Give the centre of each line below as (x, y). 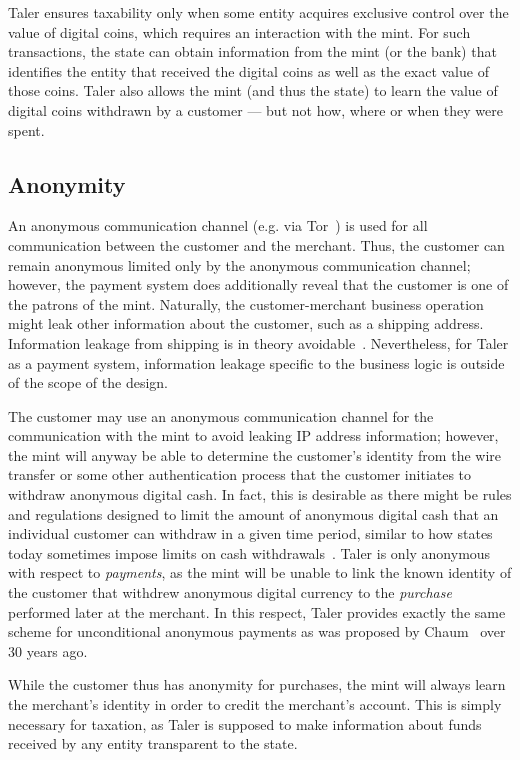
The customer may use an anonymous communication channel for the (221, 415)
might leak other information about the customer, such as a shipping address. (246, 323)
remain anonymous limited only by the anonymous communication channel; (239, 264)
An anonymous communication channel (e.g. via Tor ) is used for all (218, 225)
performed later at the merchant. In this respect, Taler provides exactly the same (257, 611)
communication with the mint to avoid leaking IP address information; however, (253, 435)
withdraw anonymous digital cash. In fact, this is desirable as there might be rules (260, 494)
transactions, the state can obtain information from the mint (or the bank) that (252, 51)
